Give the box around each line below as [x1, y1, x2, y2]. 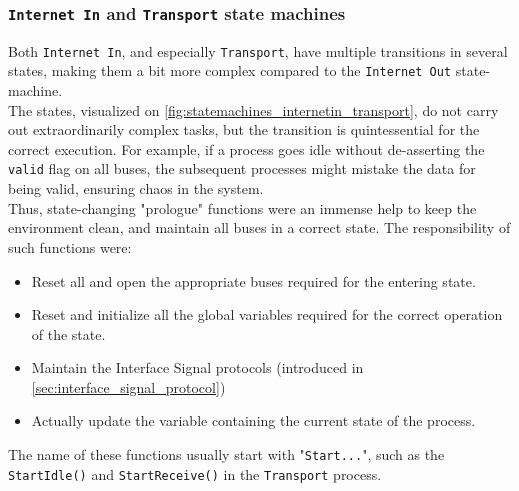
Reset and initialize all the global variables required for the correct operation [31, 304, 503, 325]
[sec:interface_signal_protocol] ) [31, 376, 226, 397]
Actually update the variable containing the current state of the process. [31, 410, 476, 431]
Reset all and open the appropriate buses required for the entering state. [31, 270, 476, 291]
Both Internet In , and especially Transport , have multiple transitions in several [8, 40, 508, 61]
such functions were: [8, 236, 132, 257]
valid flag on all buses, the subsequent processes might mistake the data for [8, 158, 476, 179]
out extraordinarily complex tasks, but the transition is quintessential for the [8, 119, 480, 140]
